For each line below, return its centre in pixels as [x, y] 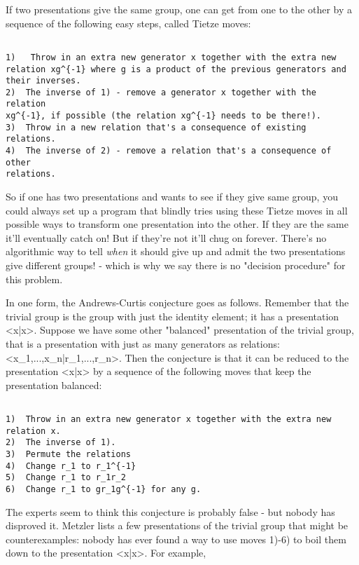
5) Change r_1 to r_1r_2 [66, 478]
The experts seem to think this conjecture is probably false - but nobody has [170, 511]
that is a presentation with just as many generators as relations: [143, 343]
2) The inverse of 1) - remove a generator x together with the [161, 92]
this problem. [34, 279]
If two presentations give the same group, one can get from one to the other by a [179, 9]
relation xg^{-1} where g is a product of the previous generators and [176, 69]
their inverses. [43, 81]
